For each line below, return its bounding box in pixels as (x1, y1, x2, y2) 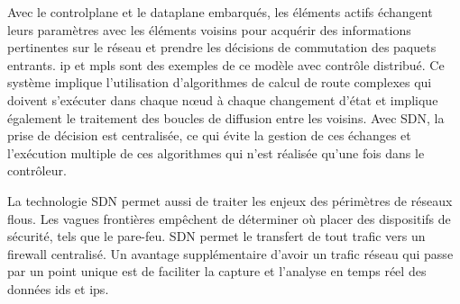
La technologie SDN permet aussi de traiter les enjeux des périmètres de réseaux (7, 191, 453, 210)
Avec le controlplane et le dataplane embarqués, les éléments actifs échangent (7, 3, 433, 21)
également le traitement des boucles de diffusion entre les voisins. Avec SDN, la (7, 108, 445, 127)
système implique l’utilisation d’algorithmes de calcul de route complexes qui (7, 73, 432, 92)
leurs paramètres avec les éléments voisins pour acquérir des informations (7, 20, 411, 39)
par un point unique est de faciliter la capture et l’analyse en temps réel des (7, 262, 427, 281)
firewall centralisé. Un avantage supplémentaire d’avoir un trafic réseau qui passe (7, 244, 454, 263)
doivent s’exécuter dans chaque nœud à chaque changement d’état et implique (7, 90, 438, 109)
